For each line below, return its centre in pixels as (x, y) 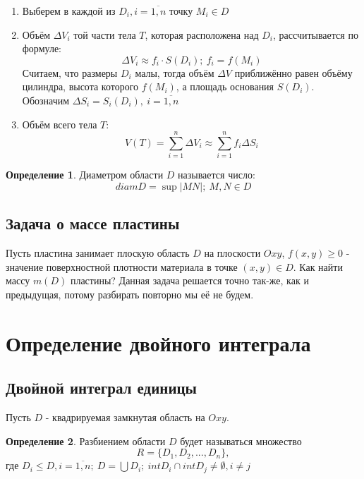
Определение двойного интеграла (158, 342)
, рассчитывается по (315, 34)
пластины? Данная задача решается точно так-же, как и (189, 280)
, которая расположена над (202, 34)
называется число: (217, 175)
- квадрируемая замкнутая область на (125, 417)
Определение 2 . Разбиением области (86, 441)
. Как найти (318, 266)
